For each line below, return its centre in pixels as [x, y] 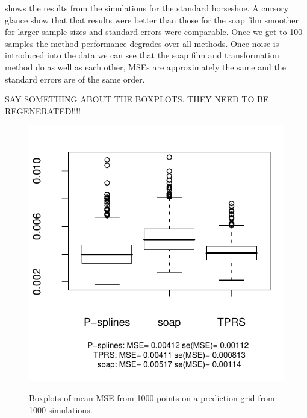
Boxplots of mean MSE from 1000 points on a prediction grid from [152, 397]
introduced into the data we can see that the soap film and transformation [142, 55]
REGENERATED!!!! [43, 111]
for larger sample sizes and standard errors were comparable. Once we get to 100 [154, 32]
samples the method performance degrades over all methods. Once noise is [142, 43]
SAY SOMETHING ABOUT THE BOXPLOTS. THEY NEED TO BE [137, 99]
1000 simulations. [61, 409]
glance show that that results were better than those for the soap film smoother [152, 20]
